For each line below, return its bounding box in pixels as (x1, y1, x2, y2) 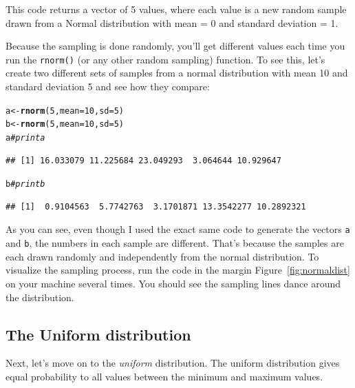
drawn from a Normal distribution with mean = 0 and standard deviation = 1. (6, 15, 338, 30)
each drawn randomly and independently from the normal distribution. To (6, 249, 319, 263)
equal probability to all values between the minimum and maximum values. (6, 369, 323, 383)
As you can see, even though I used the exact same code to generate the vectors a (6, 222, 350, 236)
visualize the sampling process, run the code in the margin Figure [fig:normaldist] (6, 263, 350, 277)
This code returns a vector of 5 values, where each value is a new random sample (6, 2, 347, 16)
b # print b (6, 179, 45, 190)
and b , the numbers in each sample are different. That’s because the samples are (6, 236, 344, 250)
